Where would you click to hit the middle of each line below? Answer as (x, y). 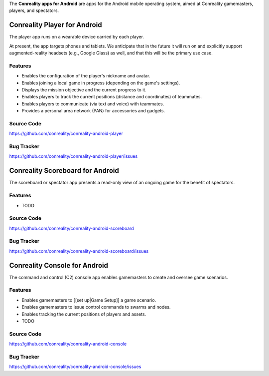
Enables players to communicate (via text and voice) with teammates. (93, 104)
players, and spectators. (34, 10)
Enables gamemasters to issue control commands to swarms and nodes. (96, 307)
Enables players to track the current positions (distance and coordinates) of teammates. (112, 97)
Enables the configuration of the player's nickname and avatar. (86, 76)
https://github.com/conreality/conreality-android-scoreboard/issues (79, 251)
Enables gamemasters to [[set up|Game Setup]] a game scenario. (89, 300)
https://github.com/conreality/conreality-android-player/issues (73, 156)
